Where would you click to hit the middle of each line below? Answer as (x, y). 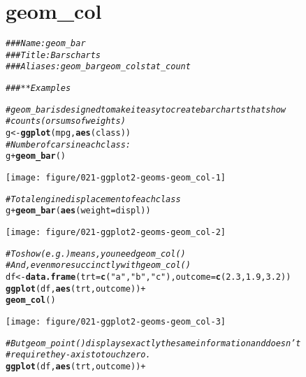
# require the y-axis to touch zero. (78, 355)
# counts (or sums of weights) (66, 121)
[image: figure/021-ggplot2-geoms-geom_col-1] (116, 178)
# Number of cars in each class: (68, 144)
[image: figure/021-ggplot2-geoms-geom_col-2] (116, 232)
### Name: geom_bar (46, 44)
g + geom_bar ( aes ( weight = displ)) (78, 211)
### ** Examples (38, 88)
